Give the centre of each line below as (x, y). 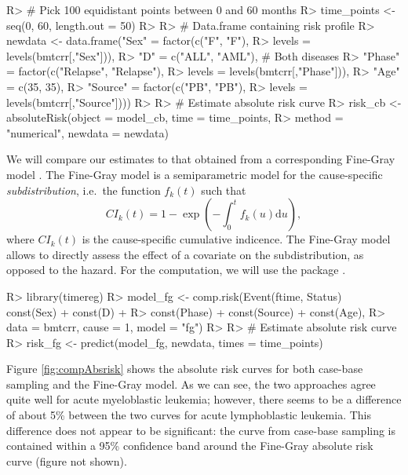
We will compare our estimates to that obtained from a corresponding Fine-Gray (201, 159)
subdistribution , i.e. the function (84, 190)
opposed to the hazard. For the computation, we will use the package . (176, 270)
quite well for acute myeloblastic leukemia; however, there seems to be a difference (204, 399)
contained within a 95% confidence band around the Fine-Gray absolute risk (190, 446)
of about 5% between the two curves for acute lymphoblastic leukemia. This (189, 415)
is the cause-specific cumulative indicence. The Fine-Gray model (236, 239)
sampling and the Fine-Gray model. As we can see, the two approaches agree (191, 384)
